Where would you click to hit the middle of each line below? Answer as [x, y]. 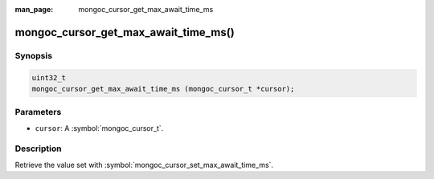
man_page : [34, 9]
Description [38, 148]
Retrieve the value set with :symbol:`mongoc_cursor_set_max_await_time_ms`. [144, 165]
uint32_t [49, 77]
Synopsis [33, 55]
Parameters [38, 112]
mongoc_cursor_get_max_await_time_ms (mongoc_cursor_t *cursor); [163, 89]
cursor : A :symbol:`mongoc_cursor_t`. [99, 128]
